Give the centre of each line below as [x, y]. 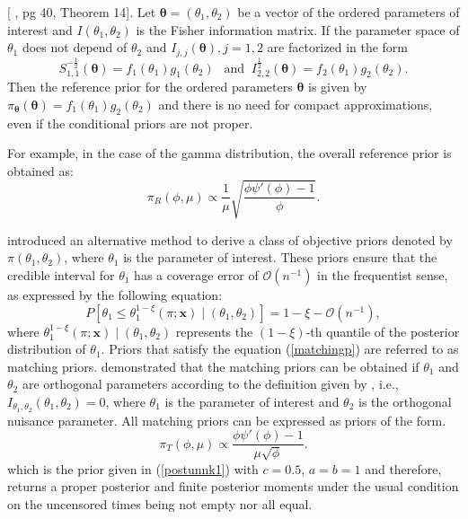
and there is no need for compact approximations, [296, 104]
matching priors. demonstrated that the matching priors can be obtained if [213, 366]
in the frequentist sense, [383, 275]
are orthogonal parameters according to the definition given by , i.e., [210, 384]
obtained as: [40, 170]
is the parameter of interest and [252, 401]
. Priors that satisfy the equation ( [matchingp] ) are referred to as [280, 349]
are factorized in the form [338, 47]
